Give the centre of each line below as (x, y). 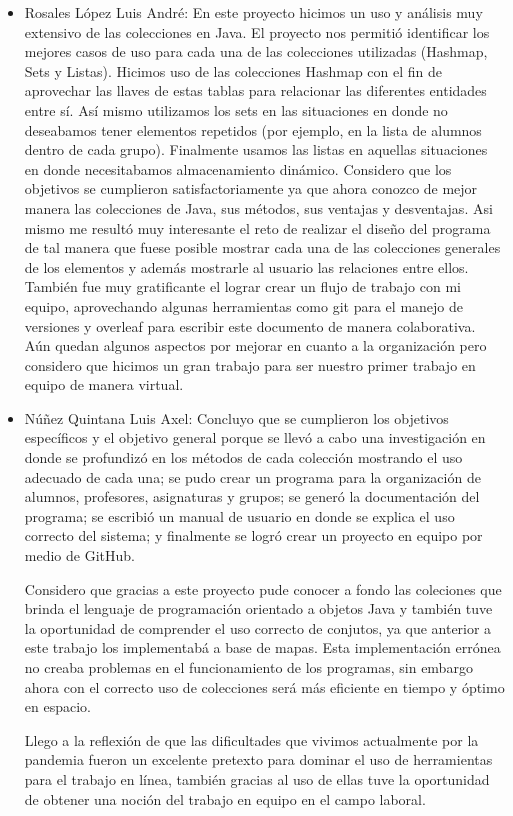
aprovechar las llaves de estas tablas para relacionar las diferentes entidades (255, 90)
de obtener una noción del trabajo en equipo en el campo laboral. (225, 798)
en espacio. (57, 706)
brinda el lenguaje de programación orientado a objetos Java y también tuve (258, 608)
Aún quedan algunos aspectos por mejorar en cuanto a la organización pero (255, 345)
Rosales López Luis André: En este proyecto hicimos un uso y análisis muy (253, 12)
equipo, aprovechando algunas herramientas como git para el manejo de (243, 305)
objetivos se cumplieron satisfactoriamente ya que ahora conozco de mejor (251, 188)
